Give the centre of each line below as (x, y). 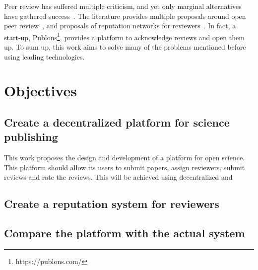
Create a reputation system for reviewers (112, 204)
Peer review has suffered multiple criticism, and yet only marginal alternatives (123, 6)
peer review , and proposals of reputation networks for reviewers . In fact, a (120, 26)
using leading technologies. (44, 56)
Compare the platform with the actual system (125, 233)
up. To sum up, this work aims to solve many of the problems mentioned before (125, 47)
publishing (31, 137)
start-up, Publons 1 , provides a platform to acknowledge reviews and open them (124, 36)
